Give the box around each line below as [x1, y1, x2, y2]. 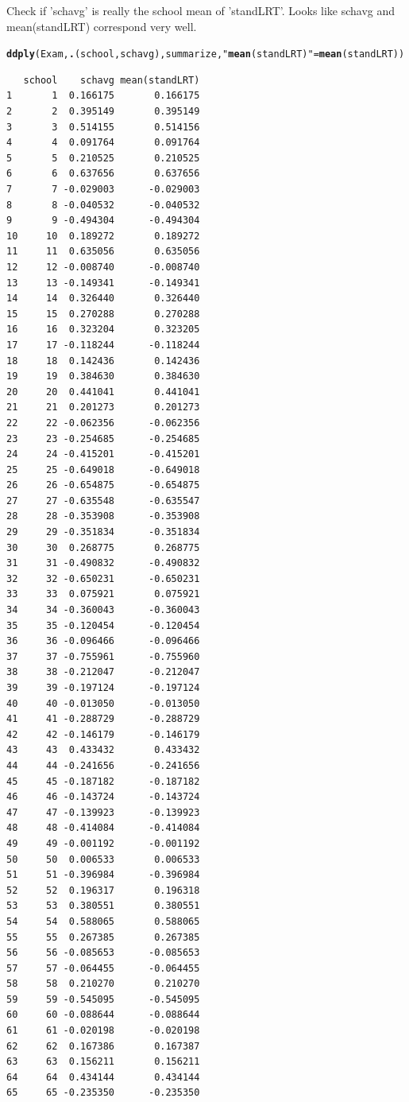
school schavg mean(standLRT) [23, 74, 200, 86]
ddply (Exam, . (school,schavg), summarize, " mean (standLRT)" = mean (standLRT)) [6, 49, 405, 60]
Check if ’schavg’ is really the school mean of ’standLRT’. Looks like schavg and [6, 2, 395, 18]
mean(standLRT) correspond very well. [6, 17, 197, 34]
